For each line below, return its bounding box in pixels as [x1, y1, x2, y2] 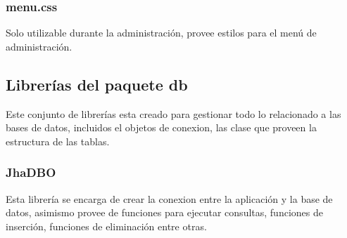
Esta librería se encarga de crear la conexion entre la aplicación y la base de [6, 191, 333, 206]
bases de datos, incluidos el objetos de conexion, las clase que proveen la [6, 120, 317, 135]
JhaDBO [6, 164, 56, 181]
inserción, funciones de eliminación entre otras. [6, 218, 207, 233]
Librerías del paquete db [6, 73, 188, 95]
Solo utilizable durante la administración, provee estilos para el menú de [6, 25, 317, 40]
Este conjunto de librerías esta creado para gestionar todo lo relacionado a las [6, 106, 341, 121]
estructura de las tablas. [6, 133, 110, 148]
